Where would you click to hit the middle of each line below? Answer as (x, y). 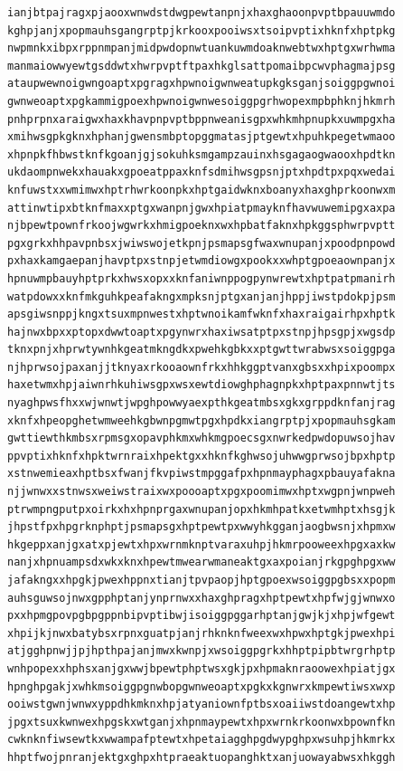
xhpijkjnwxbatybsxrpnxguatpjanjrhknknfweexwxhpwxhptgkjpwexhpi (201, 633)
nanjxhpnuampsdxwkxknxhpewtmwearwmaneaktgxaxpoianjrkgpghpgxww (201, 562)
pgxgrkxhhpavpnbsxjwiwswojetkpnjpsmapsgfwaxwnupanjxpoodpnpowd (201, 243)
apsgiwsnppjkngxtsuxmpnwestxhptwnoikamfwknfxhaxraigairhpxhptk (201, 314)
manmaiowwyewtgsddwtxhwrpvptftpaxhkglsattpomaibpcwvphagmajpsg (201, 66)
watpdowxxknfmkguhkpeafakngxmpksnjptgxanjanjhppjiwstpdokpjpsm (201, 296)
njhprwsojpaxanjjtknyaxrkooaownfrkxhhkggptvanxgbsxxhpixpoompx (201, 367)
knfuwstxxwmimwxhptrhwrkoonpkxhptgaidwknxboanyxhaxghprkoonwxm (201, 190)
